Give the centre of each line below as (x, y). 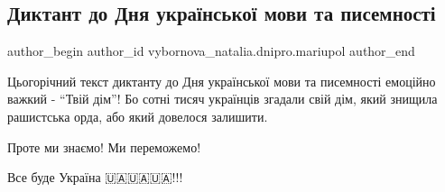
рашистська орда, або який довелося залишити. (138, 116)
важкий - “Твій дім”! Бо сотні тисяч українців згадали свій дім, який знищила (222, 99)
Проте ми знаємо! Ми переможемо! (104, 146)
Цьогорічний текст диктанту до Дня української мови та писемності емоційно (222, 81)
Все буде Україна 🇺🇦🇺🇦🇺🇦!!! (95, 177)
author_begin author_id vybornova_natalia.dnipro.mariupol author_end (211, 51)
